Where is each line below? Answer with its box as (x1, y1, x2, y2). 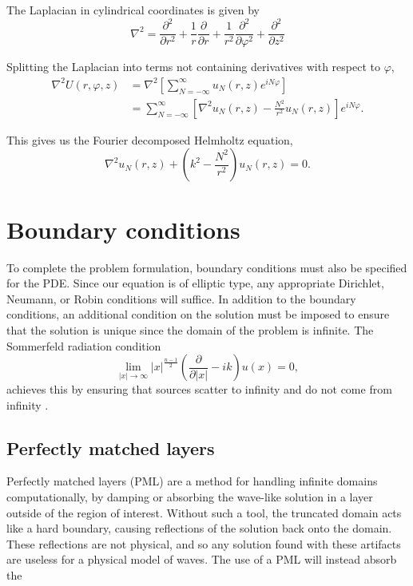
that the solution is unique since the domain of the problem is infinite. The (6, 321, 374, 338)
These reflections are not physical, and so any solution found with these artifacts (6, 535, 401, 552)
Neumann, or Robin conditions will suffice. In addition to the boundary (6, 290, 356, 307)
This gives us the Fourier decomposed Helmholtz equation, (6, 131, 293, 148)
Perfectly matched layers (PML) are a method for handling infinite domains (6, 473, 378, 489)
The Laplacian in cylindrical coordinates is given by (6, 2, 260, 18)
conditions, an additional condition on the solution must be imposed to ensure (6, 306, 390, 323)
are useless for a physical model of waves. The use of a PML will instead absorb (6, 551, 397, 568)
